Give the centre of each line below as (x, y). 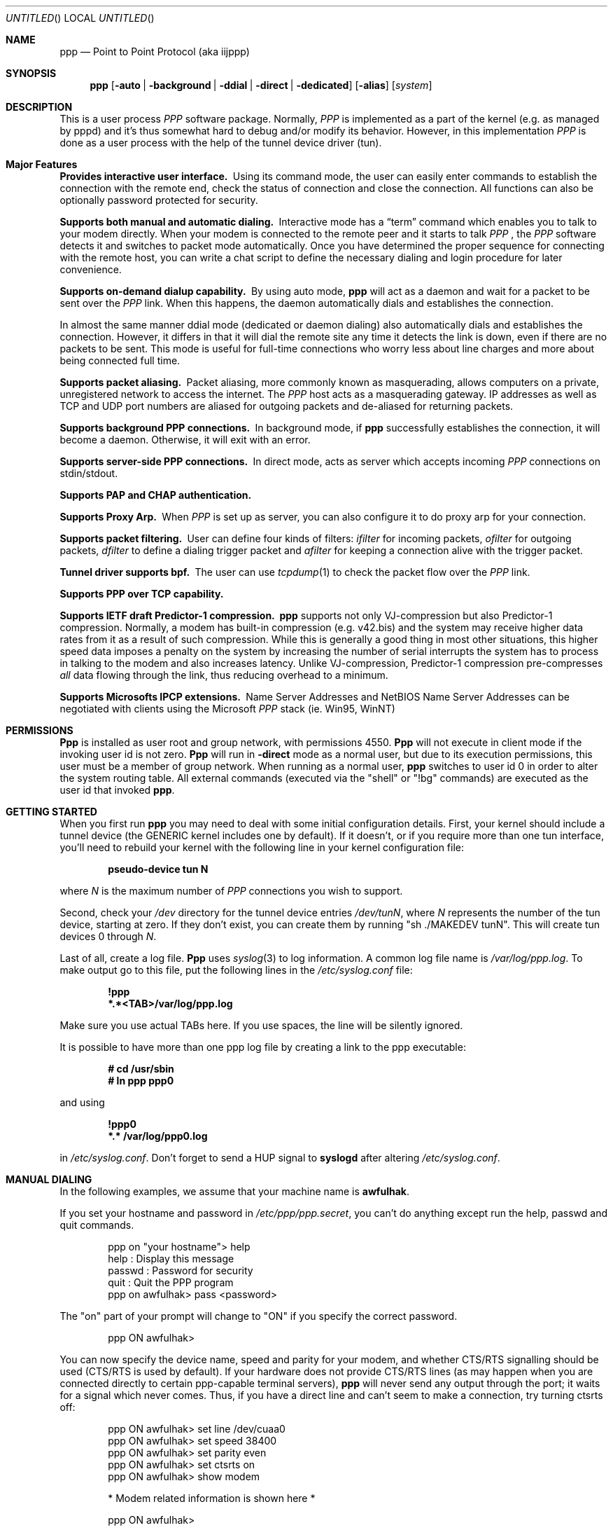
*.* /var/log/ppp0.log (158, 1136)
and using (82, 1102)
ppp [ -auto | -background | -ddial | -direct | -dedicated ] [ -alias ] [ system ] (261, 85)
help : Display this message (171, 1259)
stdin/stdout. (89, 473)
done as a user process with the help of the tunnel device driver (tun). (221, 143)
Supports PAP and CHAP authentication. (156, 495)
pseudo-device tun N (158, 869)
